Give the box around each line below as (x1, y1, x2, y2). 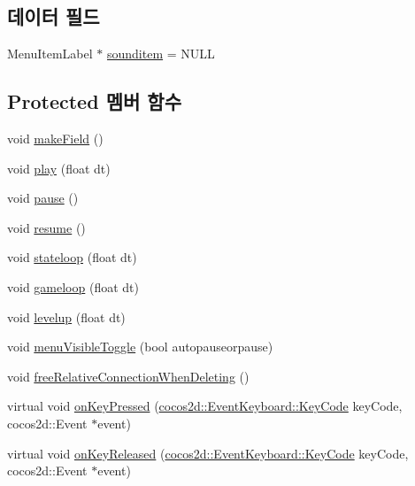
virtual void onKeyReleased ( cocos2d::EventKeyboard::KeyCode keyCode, (7, 444, 409, 462)
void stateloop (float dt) (7, 248, 137, 266)
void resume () (7, 218, 86, 236)
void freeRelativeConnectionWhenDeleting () (7, 366, 250, 385)
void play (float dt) (7, 158, 111, 177)
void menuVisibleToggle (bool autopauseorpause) (7, 337, 273, 356)
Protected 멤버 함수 (7, 88, 181, 115)
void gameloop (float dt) (7, 277, 139, 296)
